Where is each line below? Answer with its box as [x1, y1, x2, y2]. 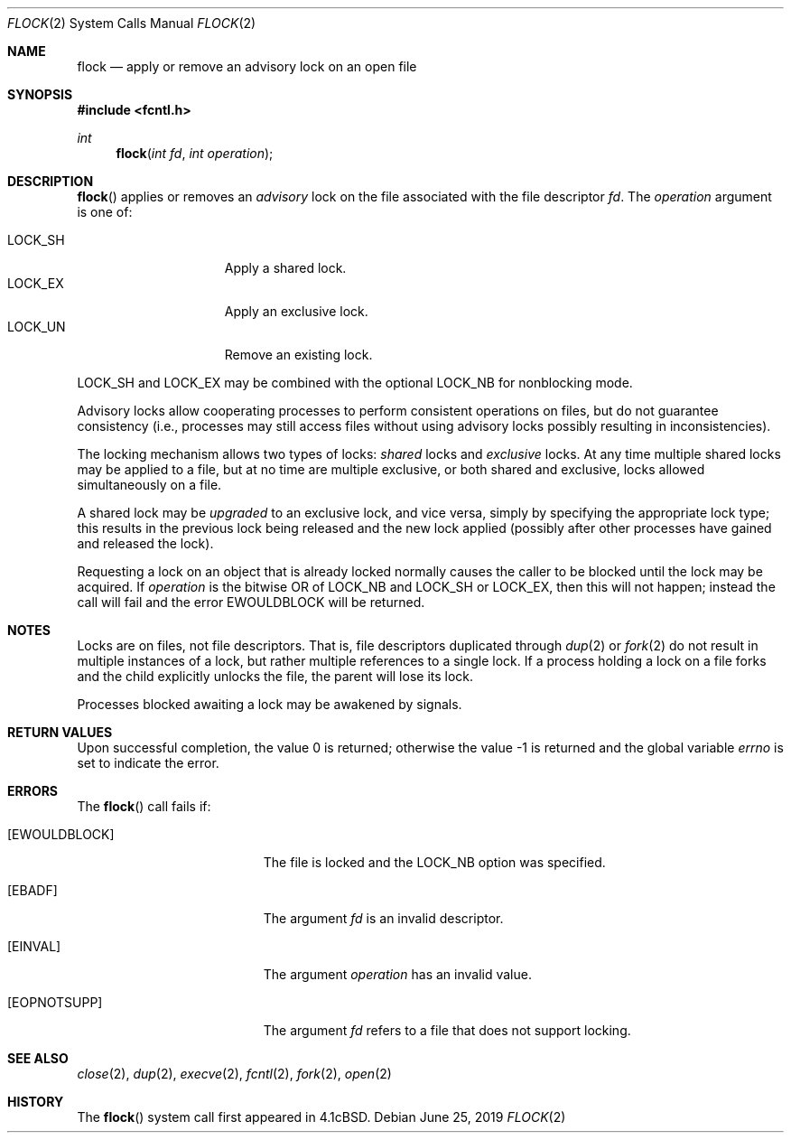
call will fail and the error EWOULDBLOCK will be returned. [77, 594, 425, 610]
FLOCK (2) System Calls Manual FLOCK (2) [7, 15, 256, 31]
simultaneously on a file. [77, 477, 222, 492]
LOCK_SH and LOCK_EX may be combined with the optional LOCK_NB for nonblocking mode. [77, 375, 633, 390]
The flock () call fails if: [77, 799, 211, 814]
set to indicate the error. [77, 755, 219, 771]
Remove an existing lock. [224, 347, 373, 362]
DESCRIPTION [7, 173, 94, 189]
